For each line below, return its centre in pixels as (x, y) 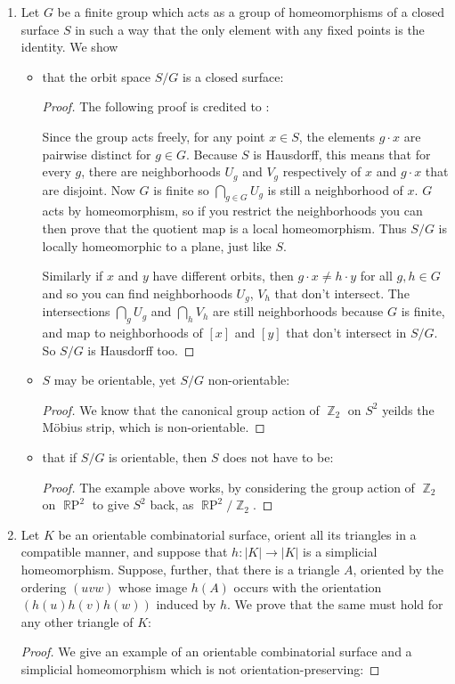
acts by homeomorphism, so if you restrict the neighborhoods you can (232, 211)
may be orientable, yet (115, 380)
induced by (186, 604)
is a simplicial (340, 552)
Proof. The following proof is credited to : (156, 106)
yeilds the (408, 409)
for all (376, 276)
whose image (153, 586)
